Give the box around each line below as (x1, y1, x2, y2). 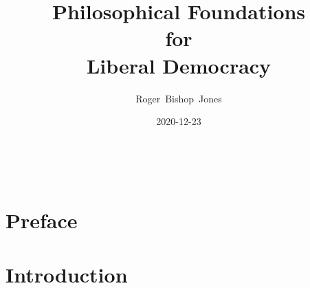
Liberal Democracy (86, 51, 272, 79)
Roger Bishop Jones (135, 91, 222, 105)
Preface (5, 206, 78, 234)
